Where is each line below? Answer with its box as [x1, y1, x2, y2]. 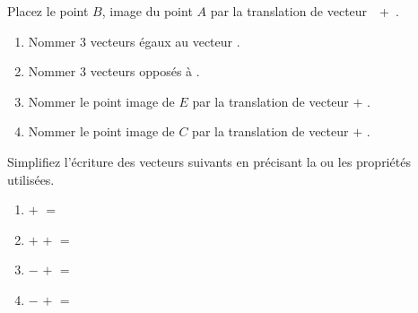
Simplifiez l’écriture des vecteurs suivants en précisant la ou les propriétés [7, 152, 411, 170]
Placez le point [7, 2, 89, 20]
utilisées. [7, 170, 55, 188]
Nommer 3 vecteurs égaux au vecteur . [28, 31, 240, 50]
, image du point [101, 2, 193, 20]
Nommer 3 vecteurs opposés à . [28, 62, 200, 81]
